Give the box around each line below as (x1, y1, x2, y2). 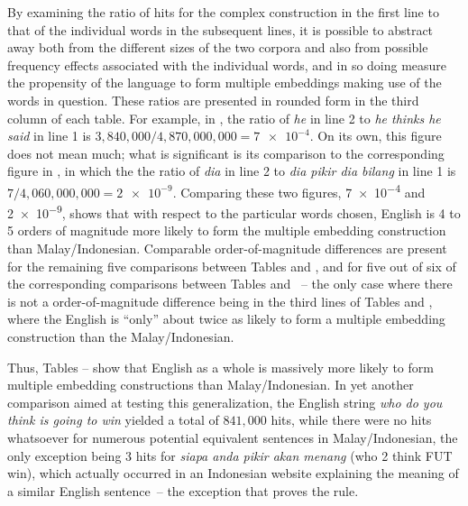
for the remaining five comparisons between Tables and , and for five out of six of (7, 256, 456, 275)
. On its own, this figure (309, 126, 442, 145)
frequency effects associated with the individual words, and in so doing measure (7, 55, 447, 74)
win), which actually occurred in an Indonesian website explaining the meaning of (7, 464, 459, 483)
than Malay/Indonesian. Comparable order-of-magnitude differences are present (7, 239, 447, 258)
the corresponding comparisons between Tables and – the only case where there (7, 274, 453, 293)
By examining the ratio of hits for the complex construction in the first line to (7, 3, 439, 21)
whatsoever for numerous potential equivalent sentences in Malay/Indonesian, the (7, 428, 458, 446)
